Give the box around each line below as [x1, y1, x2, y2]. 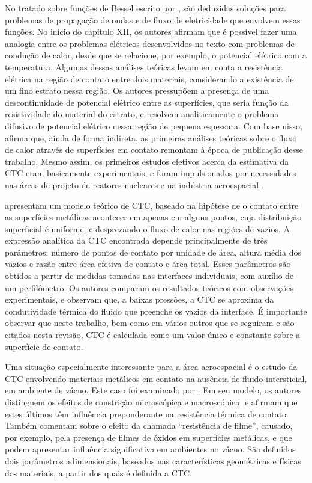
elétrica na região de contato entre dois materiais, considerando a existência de [5, 72, 294, 85]
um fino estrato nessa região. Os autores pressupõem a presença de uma [5, 84, 269, 97]
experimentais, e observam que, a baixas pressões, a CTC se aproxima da [5, 293, 274, 306]
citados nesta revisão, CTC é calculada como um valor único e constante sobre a [5, 328, 301, 341]
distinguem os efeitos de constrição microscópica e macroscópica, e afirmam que [5, 396, 298, 408]
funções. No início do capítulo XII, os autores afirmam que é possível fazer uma [5, 25, 297, 38]
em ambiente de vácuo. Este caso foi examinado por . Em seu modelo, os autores [5, 384, 302, 396]
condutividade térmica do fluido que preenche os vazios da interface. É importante [5, 304, 307, 317]
